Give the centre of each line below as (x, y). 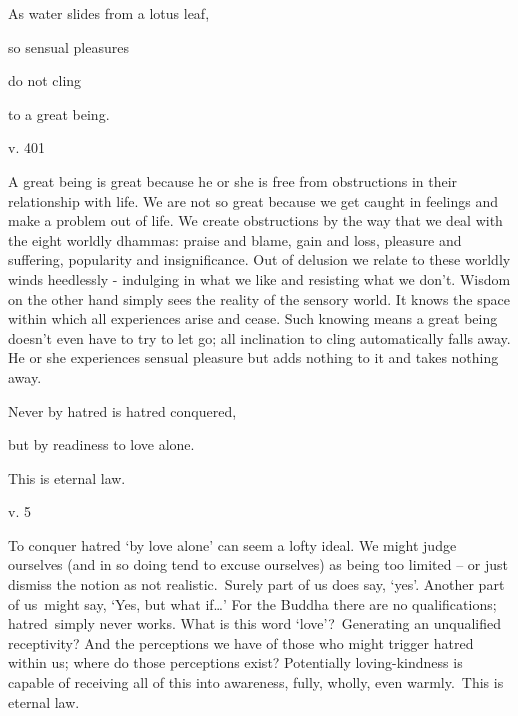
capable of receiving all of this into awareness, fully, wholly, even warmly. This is (256, 682)
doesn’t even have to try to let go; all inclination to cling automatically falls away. (259, 337)
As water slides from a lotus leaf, (109, 13)
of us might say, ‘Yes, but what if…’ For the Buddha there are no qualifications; (252, 603)
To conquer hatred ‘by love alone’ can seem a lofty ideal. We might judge (232, 544)
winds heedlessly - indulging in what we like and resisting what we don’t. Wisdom (259, 278)
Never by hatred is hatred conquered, (122, 410)
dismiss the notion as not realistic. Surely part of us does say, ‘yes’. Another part (256, 584)
